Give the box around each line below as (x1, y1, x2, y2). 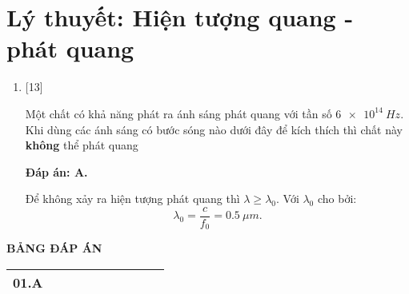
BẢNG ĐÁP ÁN (6, 240, 102, 256)
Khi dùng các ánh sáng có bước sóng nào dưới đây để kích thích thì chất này (25, 121, 403, 137)
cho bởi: (317, 190, 357, 207)
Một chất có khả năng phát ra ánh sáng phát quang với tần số (25, 105, 332, 121)
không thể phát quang (25, 137, 138, 153)
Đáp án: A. (25, 163, 88, 180)
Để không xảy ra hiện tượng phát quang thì (25, 190, 240, 207)
